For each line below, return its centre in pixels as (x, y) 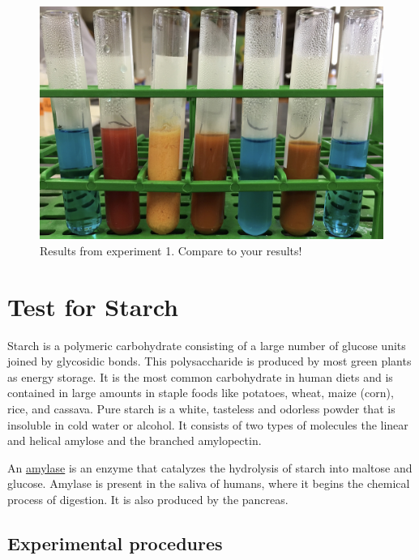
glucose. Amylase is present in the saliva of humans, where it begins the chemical (209, 483)
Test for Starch (93, 306)
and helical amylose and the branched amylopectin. (135, 440)
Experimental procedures (115, 543)
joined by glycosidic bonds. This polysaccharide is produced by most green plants (209, 361)
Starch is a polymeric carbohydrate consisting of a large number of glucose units (207, 345)
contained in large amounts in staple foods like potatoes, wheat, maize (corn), (201, 393)
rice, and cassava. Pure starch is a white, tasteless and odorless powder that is (201, 409)
